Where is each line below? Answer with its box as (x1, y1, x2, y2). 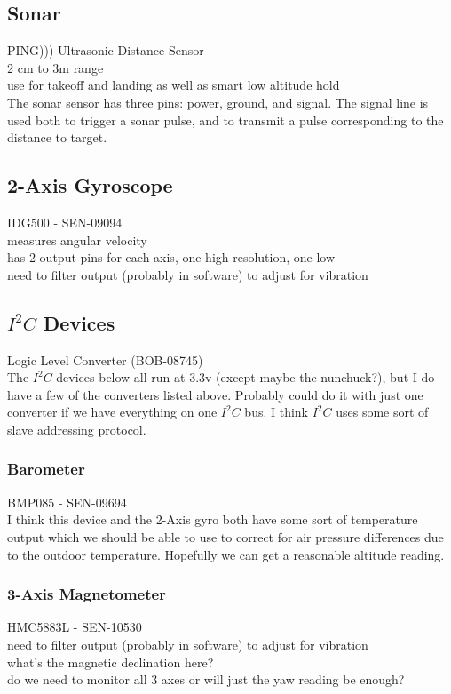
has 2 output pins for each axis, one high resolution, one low (7, 248, 336, 267)
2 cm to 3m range (7, 58, 104, 76)
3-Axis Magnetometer (7, 583, 166, 605)
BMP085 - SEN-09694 (7, 492, 127, 511)
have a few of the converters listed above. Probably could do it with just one (7, 385, 423, 403)
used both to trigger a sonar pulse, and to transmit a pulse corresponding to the (7, 110, 444, 129)
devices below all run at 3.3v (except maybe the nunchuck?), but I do (56, 368, 435, 387)
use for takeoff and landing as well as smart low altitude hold (7, 76, 340, 94)
